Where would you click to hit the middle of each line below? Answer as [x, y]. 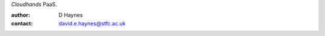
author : [20, 15]
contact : [22, 23]
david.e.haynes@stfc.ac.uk [92, 23]
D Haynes [71, 15]
